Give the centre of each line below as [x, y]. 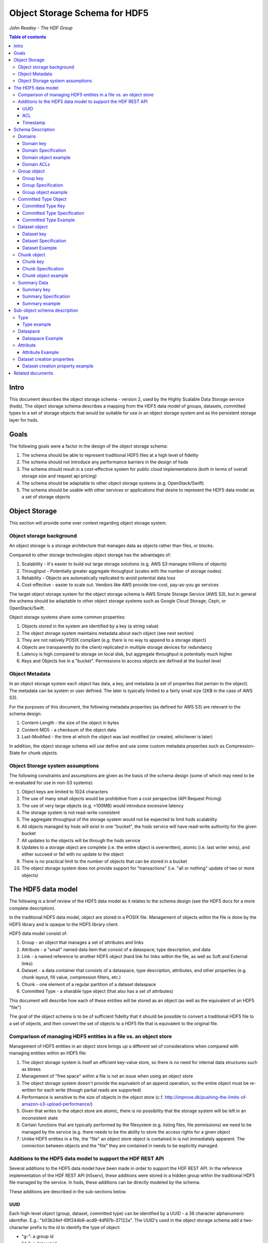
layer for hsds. [24, 420]
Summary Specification [46, 296]
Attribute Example [41, 352]
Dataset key [34, 234]
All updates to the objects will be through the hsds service [81, 840]
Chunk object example [45, 275]
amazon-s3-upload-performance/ [56, 1104]
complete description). [32, 908]
